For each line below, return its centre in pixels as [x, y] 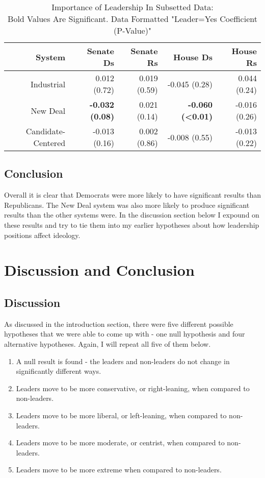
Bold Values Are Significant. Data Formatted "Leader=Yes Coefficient [132, 19]
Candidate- [46, 131]
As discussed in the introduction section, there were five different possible [119, 324]
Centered [49, 143]
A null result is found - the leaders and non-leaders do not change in [123, 361]
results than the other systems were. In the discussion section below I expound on [132, 215]
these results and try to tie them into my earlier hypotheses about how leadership [132, 224]
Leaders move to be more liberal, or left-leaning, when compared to [121, 415]
